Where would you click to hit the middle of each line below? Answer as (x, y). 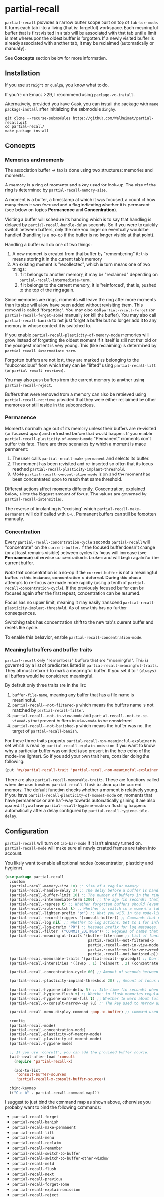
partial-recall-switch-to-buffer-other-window (60, 1158)
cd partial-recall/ (25, 126)
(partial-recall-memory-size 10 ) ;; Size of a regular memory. (75, 886)
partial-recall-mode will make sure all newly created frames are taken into (81, 848)
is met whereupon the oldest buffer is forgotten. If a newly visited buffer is (80, 38)
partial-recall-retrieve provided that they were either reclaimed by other (81, 400)
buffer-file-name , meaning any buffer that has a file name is (73, 695)
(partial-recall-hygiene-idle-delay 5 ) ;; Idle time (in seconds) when (84, 990)
